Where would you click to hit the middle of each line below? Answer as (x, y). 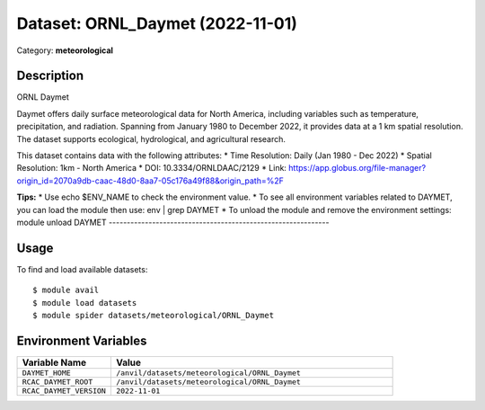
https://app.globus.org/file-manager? (357, 168)
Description (50, 76)
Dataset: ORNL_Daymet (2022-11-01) (157, 23)
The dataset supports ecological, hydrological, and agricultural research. (151, 138)
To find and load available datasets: (82, 269)
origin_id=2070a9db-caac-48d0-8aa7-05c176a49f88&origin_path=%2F (150, 181)
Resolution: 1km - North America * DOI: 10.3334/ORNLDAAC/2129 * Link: (152, 168)
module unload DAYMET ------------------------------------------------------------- (173, 222)
